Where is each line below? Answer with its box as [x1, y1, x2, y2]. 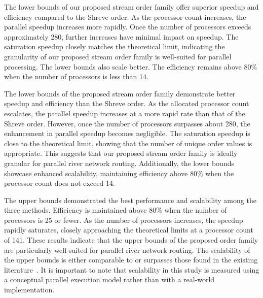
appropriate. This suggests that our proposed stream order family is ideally [4, 148, 238, 158]
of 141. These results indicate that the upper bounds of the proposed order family [4, 235, 258, 245]
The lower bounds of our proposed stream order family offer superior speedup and [4, 2, 259, 12]
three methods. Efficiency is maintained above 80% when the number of [4, 205, 227, 215]
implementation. [4, 284, 55, 295]
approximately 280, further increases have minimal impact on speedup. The [4, 31, 239, 42]
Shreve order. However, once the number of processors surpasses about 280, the [4, 118, 250, 128]
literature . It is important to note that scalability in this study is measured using [4, 264, 259, 275]
